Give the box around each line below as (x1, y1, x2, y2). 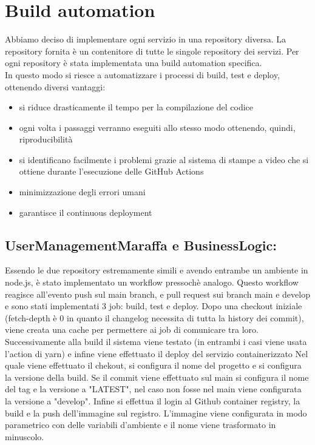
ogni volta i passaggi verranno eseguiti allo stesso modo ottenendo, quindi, (19, 121, 296, 133)
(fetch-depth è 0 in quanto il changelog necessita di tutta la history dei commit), (5, 311, 304, 324)
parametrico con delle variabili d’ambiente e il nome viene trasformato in (5, 418, 276, 431)
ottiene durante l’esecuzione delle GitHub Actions (19, 165, 204, 178)
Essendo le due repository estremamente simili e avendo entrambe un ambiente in (5, 264, 308, 276)
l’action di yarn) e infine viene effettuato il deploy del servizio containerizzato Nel (5, 347, 308, 360)
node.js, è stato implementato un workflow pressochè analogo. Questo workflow (5, 276, 299, 289)
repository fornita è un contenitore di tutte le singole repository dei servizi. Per (5, 44, 299, 57)
